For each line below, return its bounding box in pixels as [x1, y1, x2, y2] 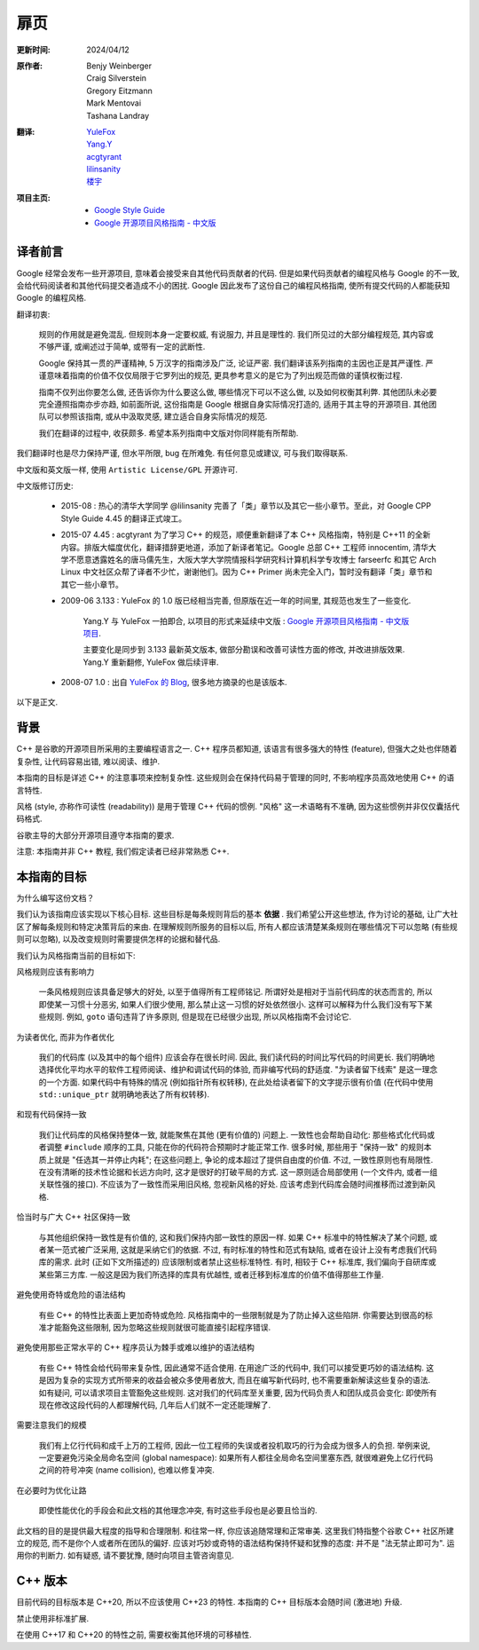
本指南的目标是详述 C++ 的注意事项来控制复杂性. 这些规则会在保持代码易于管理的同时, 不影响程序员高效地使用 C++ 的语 [16, 772, 455, 783]
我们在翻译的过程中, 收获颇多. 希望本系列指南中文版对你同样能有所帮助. [38, 427, 299, 438]
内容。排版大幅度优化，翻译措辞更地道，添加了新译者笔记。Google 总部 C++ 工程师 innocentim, [60, 541, 412, 552]
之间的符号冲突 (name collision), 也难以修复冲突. [38, 1464, 215, 1475]
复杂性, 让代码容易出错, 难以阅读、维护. [16, 755, 160, 767]
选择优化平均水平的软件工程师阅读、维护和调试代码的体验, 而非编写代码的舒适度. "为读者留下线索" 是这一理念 [38, 1064, 438, 1075]
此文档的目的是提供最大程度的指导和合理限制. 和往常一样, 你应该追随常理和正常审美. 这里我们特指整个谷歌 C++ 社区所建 [16, 1525, 454, 1536]
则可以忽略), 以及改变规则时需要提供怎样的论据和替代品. [16, 934, 221, 944]
